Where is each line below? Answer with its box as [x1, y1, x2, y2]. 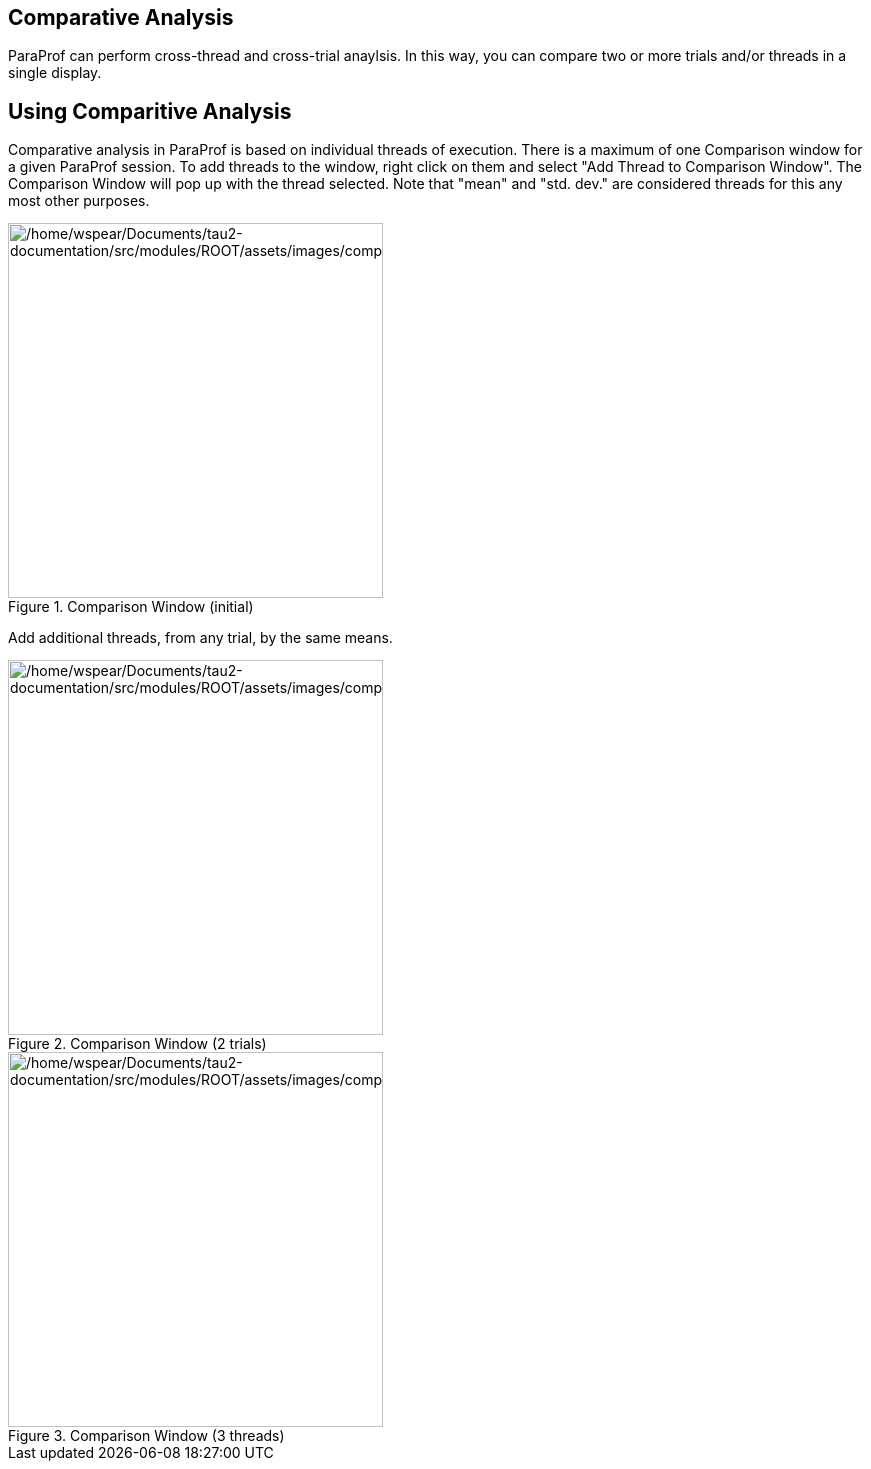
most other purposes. [8, 192, 150, 210]
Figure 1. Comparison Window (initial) [8, 598, 254, 616]
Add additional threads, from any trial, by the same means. [8, 629, 393, 647]
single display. [8, 64, 102, 82]
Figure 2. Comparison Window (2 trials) [8, 1035, 267, 1053]
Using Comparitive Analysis [8, 98, 292, 124]
